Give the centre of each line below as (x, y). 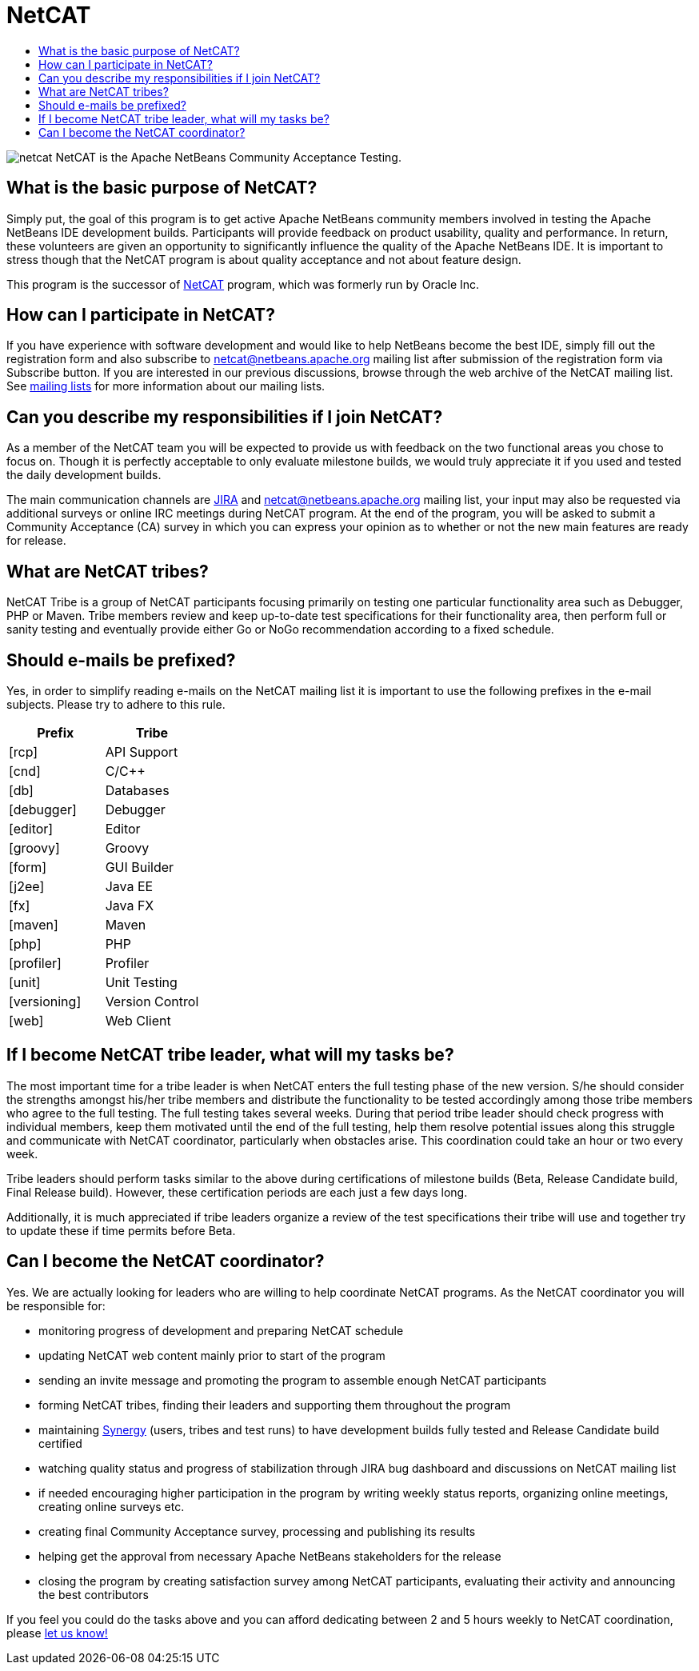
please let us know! (57, 1633)
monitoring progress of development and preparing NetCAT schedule (221, 1330)
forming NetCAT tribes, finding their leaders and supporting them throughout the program (275, 1405)
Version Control (152, 1001)
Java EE (129, 886)
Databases (137, 790)
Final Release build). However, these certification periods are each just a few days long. (237, 1192)
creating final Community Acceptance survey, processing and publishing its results (257, 1531)
